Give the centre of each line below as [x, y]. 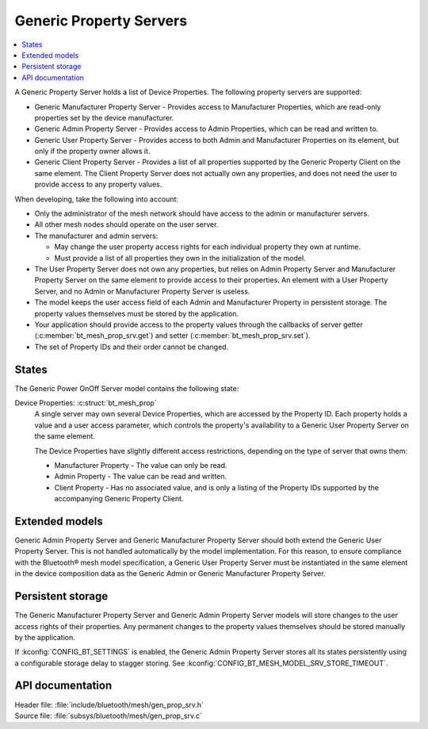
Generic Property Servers [101, 21]
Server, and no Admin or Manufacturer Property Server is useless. [142, 291]
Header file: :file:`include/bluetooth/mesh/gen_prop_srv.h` [109, 704]
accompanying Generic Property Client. [119, 499]
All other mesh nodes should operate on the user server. [126, 224]
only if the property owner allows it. [92, 152]
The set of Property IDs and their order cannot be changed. [132, 347]
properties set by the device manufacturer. [104, 117]
